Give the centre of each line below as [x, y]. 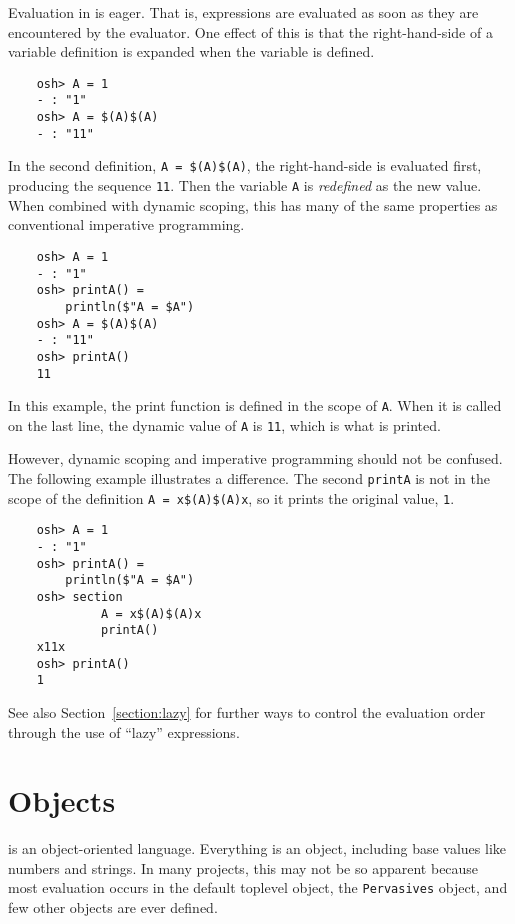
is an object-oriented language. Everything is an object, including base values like [257, 848]
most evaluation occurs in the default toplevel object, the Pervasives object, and [258, 887]
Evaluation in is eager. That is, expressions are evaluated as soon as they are [243, 12]
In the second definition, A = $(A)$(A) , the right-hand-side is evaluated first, [245, 165]
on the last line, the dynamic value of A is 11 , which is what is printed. [224, 424]
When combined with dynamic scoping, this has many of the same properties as [253, 204]
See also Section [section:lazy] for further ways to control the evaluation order [247, 711]
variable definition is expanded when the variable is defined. [191, 51]
